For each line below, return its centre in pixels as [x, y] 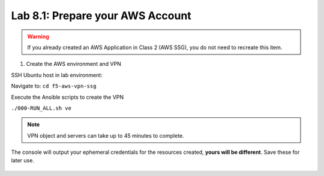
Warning [38, 37]
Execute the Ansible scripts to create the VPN [67, 97]
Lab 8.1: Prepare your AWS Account [101, 16]
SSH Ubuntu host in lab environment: [57, 75]
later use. [22, 160]
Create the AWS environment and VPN [73, 64]
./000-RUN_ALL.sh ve [41, 108]
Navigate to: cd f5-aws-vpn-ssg [54, 86]
